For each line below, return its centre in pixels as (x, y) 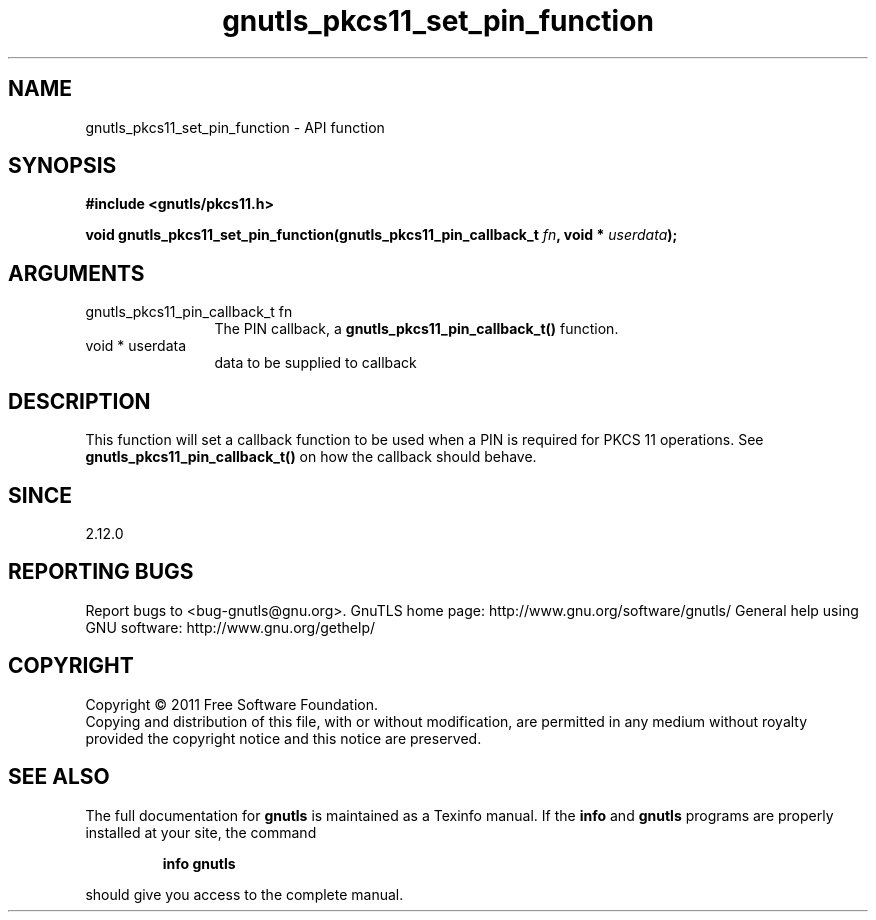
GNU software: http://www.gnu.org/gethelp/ (230, 627)
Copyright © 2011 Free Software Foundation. (232, 704)
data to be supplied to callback (315, 363)
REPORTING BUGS (101, 572)
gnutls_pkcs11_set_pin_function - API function (235, 127)
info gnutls (199, 863)
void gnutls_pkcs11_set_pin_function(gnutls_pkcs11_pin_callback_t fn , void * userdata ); (381, 235)
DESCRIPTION (79, 401)
